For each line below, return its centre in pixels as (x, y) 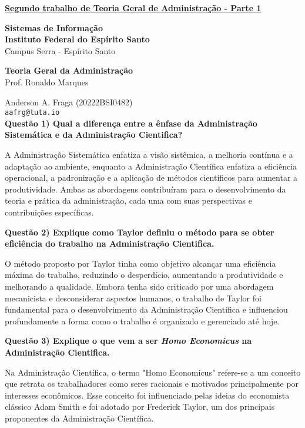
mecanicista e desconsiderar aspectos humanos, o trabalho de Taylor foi (133, 298)
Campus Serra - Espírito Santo (60, 50)
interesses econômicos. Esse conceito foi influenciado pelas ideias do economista (147, 395)
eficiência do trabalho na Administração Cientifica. (110, 243)
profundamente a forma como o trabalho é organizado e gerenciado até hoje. (142, 321)
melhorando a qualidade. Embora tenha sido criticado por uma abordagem (139, 286)
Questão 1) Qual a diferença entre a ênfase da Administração (131, 123)
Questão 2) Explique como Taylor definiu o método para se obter (140, 232)
